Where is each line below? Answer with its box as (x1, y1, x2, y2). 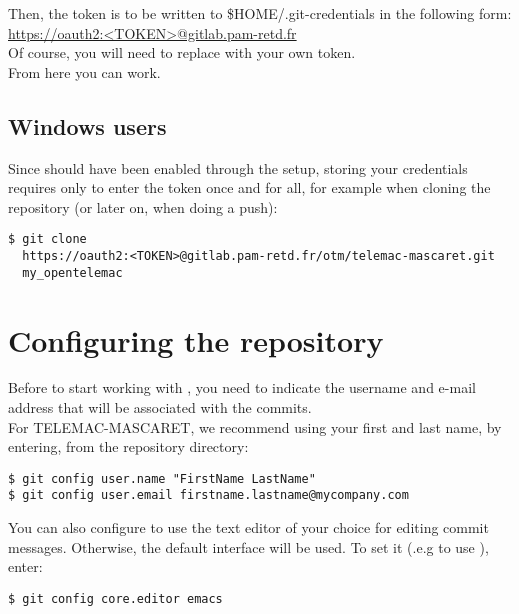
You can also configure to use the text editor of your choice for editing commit (8, 517, 489, 538)
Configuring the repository (8, 319, 384, 360)
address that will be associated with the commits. (8, 397, 312, 418)
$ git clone (8, 232, 87, 247)
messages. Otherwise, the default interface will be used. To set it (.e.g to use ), (8, 536, 489, 557)
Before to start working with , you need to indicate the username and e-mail (8, 377, 476, 398)
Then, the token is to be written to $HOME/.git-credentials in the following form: (8, 3, 512, 23)
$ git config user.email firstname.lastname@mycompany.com (8, 488, 409, 503)
